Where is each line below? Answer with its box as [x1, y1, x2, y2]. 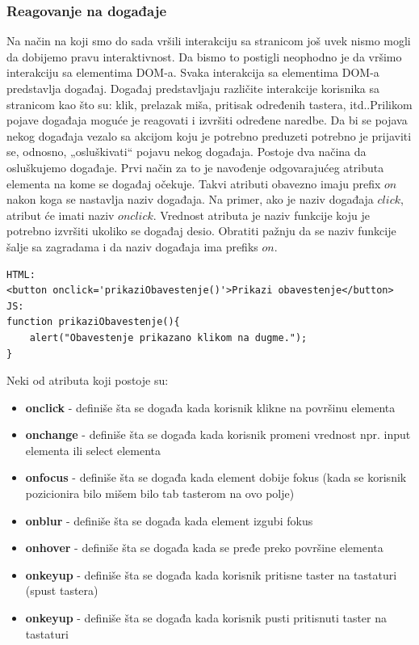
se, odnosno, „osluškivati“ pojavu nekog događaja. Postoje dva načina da [6, 143, 367, 160]
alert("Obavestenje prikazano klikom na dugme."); [29, 331, 308, 344]
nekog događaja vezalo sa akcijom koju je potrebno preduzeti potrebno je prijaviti [6, 127, 412, 144]
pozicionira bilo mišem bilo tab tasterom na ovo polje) [25, 485, 295, 502]
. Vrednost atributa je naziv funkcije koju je [153, 206, 370, 223]
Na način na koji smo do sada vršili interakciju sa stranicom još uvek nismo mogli [6, 32, 411, 49]
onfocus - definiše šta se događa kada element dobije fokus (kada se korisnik [25, 469, 407, 486]
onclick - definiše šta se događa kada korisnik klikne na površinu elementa [25, 398, 396, 415]
